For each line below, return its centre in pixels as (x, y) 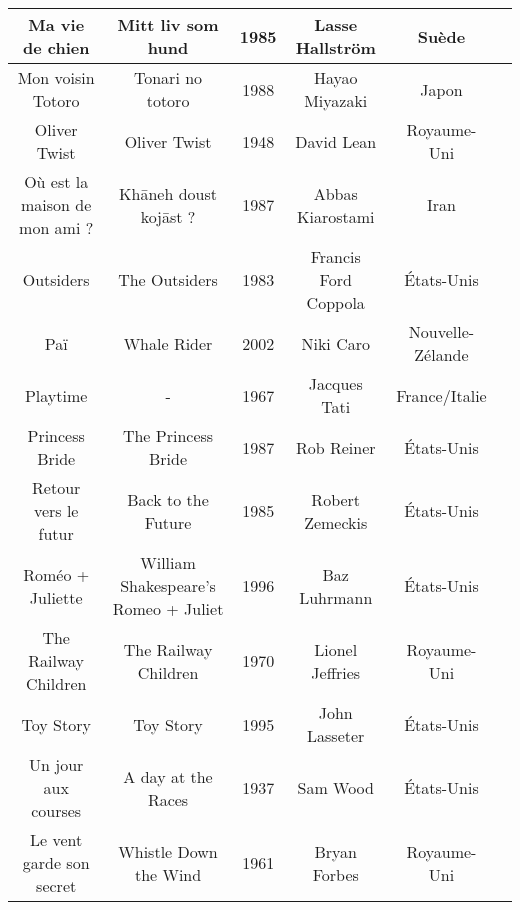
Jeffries (336, 672)
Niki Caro (335, 343)
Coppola (335, 302)
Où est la (56, 181)
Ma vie (56, 24)
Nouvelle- (441, 331)
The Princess (168, 435)
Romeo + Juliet (168, 608)
